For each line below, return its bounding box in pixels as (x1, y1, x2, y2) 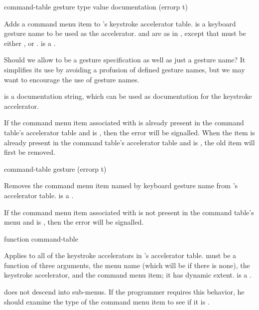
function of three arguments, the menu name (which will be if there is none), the (4, 260, 250, 270)
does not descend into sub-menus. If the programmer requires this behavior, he (4, 287, 245, 297)
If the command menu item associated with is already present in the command (4, 117, 244, 128)
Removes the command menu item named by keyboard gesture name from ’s (4, 180, 238, 191)
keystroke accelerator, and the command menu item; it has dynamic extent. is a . (4, 270, 252, 280)
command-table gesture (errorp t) (4, 163, 107, 174)
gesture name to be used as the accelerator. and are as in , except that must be (4, 28, 246, 38)
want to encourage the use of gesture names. (4, 74, 139, 84)
